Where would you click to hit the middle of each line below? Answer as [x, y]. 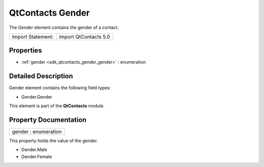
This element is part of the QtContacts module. [57, 106]
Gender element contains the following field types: [60, 88]
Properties [25, 51]
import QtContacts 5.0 [84, 37]
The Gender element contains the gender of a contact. [64, 27]
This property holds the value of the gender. [53, 141]
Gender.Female [37, 156]
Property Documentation [48, 120]
